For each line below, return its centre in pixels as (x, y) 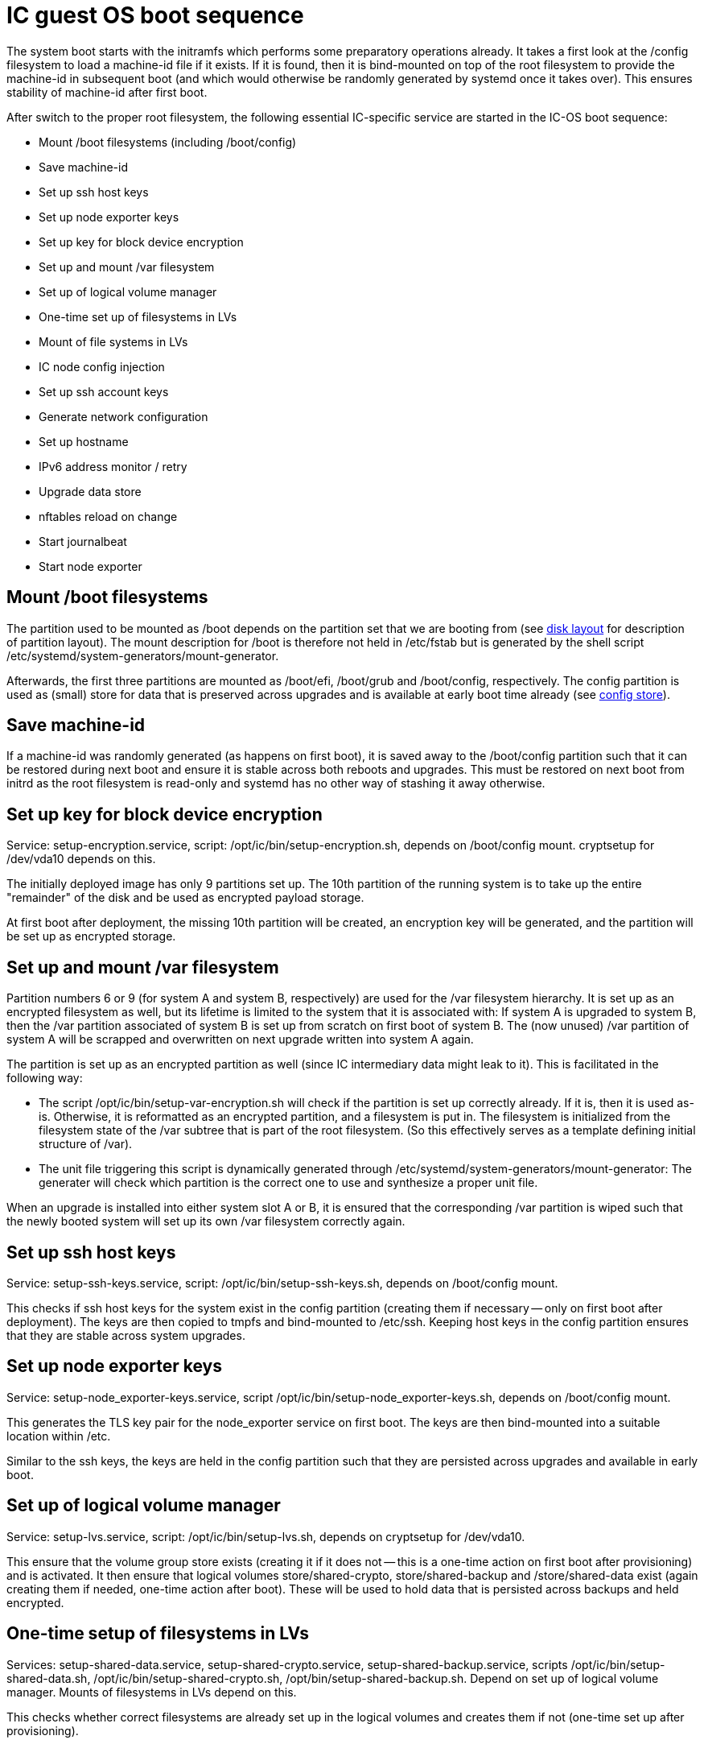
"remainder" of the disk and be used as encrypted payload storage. (185, 898)
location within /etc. (59, 1436)
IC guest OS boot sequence (155, 15)
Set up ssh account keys (104, 391)
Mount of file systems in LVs (113, 341)
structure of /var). (86, 1144)
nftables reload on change (108, 516)
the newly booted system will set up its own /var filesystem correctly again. (206, 1221)
